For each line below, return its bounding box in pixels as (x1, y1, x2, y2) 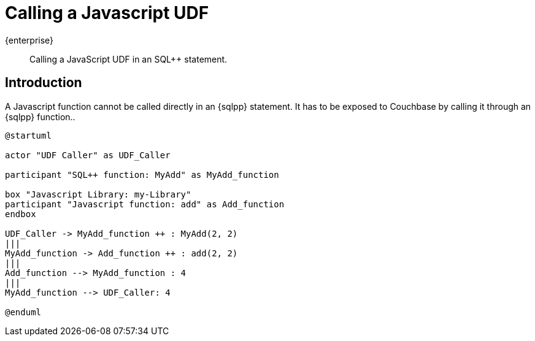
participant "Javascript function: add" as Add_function (5, 199, 285, 209)
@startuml (5, 130, 52, 140)
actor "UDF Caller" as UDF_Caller (5, 150, 171, 160)
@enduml (5, 307, 42, 317)
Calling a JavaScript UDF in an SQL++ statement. (29, 53, 228, 64)
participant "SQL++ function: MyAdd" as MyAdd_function (5, 169, 279, 180)
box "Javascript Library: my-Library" (5, 189, 191, 199)
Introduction (5, 75, 82, 91)
